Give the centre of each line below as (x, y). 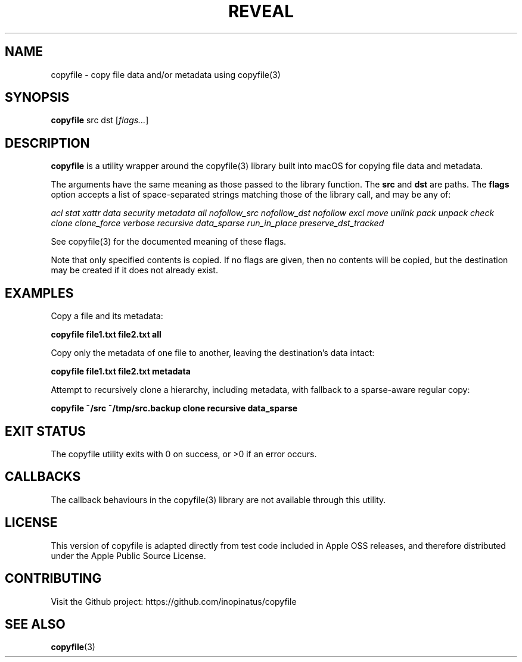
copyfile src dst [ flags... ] (100, 120)
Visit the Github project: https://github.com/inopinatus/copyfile (174, 601)
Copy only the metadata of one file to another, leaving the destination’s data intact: (213, 353)
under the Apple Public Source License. (128, 555)
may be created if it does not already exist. (134, 270)
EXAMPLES (39, 293)
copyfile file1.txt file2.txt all (106, 335)
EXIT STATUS (45, 431)
